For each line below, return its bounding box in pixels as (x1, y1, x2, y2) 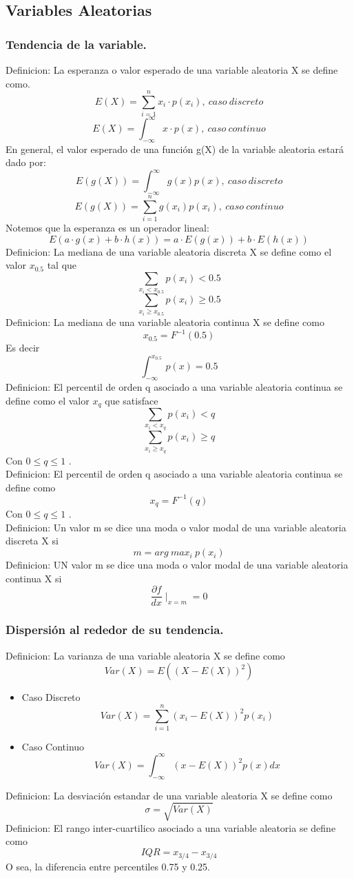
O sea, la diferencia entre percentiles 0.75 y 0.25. (6, 859, 210, 873)
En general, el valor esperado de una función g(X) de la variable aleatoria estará (6, 141, 344, 156)
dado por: (6, 155, 46, 170)
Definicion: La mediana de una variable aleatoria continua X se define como (6, 315, 324, 329)
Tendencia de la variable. (6, 35, 147, 52)
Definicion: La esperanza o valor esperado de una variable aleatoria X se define (6, 63, 338, 76)
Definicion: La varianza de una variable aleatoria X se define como (6, 648, 285, 662)
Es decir (6, 340, 40, 355)
